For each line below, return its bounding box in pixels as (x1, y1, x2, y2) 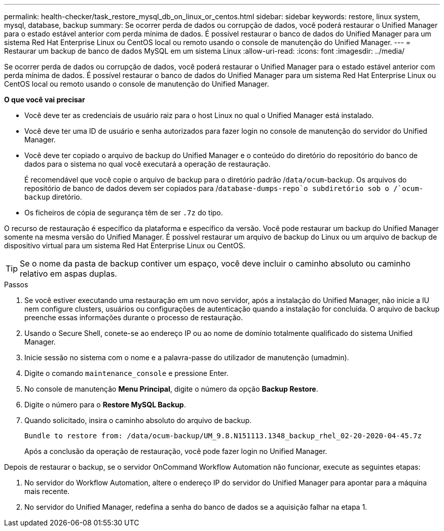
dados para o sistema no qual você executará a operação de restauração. (24, 160, 271, 168)
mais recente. (24, 487, 70, 496)
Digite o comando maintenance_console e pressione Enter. (24, 369, 229, 377)
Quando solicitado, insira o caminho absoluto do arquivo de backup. (24, 416, 252, 425)
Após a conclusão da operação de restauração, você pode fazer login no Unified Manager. (24, 447, 327, 456)
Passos (4, 280, 28, 289)
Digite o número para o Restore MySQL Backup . (24, 400, 186, 409)
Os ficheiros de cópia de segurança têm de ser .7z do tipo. (24, 208, 223, 217)
